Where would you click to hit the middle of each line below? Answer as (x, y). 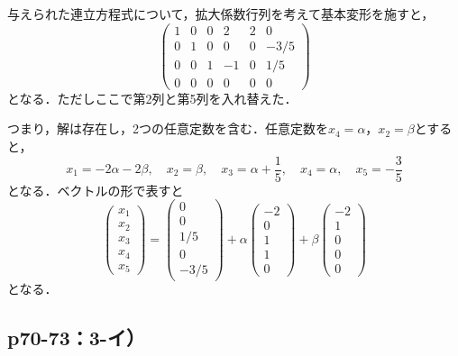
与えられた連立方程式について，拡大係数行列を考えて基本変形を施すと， (221, 14)
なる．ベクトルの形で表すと (101, 190)
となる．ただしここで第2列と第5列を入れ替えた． (152, 98)
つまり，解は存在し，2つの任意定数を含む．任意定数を (168, 128)
